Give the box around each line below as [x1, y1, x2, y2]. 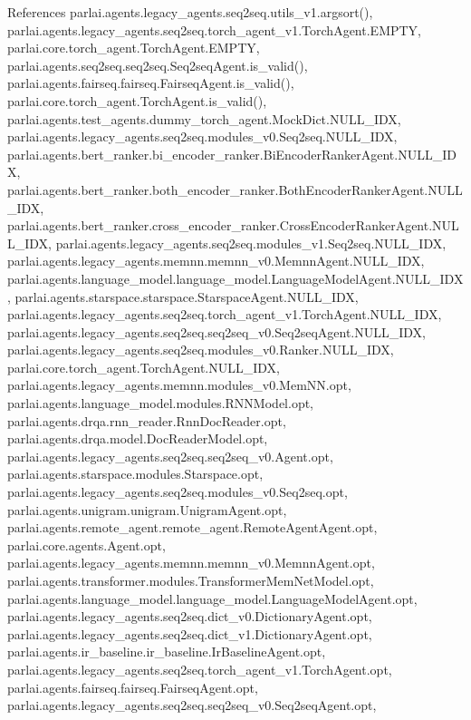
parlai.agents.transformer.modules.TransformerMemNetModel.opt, [7, 571, 374, 589]
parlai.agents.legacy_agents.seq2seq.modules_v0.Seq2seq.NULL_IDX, [7, 127, 398, 146]
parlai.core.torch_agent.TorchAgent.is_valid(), [7, 91, 267, 110]
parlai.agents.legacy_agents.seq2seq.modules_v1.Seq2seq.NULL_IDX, [55, 233, 447, 252]
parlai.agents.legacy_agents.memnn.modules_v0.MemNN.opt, [7, 375, 351, 394]
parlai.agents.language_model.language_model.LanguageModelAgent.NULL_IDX [7, 268, 464, 287]
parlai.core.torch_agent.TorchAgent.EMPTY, [7, 38, 260, 57]
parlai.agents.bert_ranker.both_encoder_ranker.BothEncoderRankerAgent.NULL [7, 180, 463, 199]
